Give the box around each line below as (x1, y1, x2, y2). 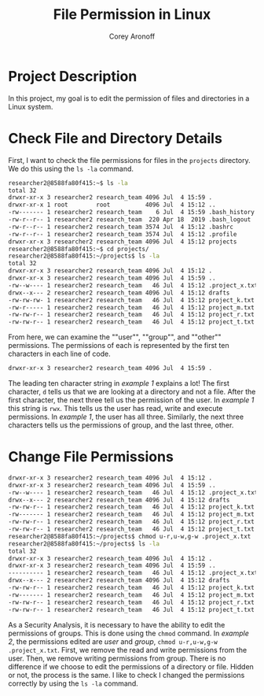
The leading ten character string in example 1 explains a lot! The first (8, 379, 229, 387)
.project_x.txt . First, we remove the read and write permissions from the (8, 645, 247, 654)
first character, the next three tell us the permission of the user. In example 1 (8, 395, 255, 405)
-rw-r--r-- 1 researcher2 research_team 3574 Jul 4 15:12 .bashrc (8, 223, 234, 231)
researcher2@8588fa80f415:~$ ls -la (8, 179, 128, 187)
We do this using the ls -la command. (8, 164, 134, 173)
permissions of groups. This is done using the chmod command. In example (8, 628, 249, 638)
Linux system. (8, 102, 53, 111)
